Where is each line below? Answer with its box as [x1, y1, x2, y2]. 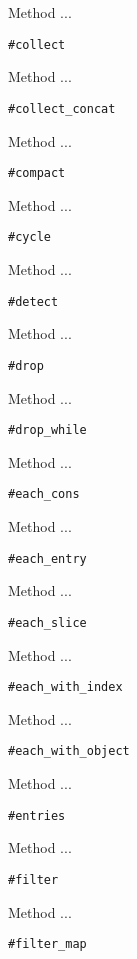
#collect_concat [8, 101, 116, 116]
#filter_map [8, 937, 87, 952]
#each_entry [8, 551, 87, 566]
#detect [8, 294, 59, 309]
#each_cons [8, 487, 80, 502]
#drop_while [8, 423, 87, 438]
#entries [8, 808, 66, 823]
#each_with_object [8, 744, 130, 759]
